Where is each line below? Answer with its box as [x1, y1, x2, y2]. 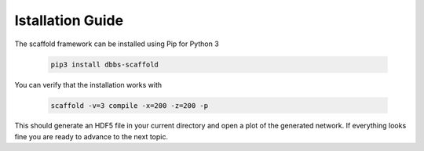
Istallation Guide [14, 12, 124, 29]
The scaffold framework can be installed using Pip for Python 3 [14, 39, 219, 49]
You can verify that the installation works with [14, 80, 163, 89]
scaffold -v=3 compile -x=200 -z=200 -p [50, 101, 208, 110]
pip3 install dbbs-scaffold [50, 59, 159, 69]
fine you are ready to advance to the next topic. [14, 131, 169, 141]
